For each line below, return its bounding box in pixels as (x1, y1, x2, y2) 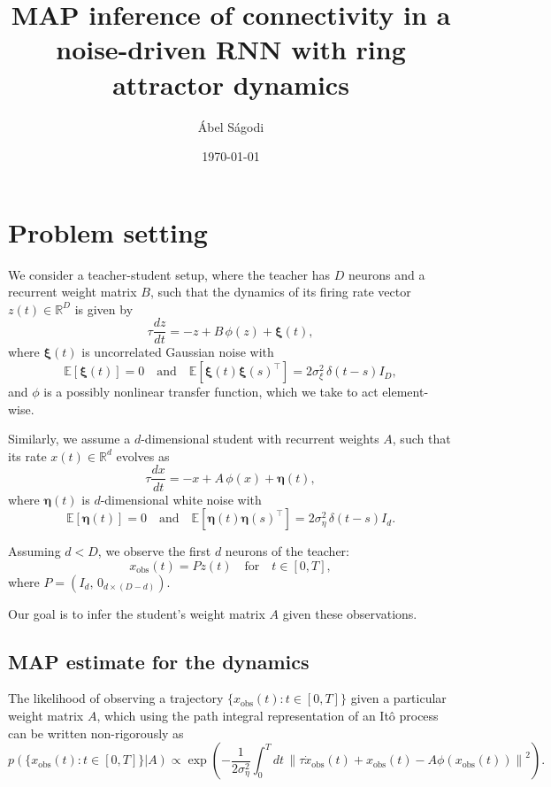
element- (382, 382, 429, 401)
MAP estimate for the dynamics (8, 647, 310, 675)
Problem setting (8, 213, 208, 250)
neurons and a (348, 265, 425, 283)
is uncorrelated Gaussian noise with (81, 343, 274, 361)
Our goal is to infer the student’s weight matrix (8, 604, 265, 622)
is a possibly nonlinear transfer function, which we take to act (43, 382, 379, 401)
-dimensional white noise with (100, 490, 262, 508)
